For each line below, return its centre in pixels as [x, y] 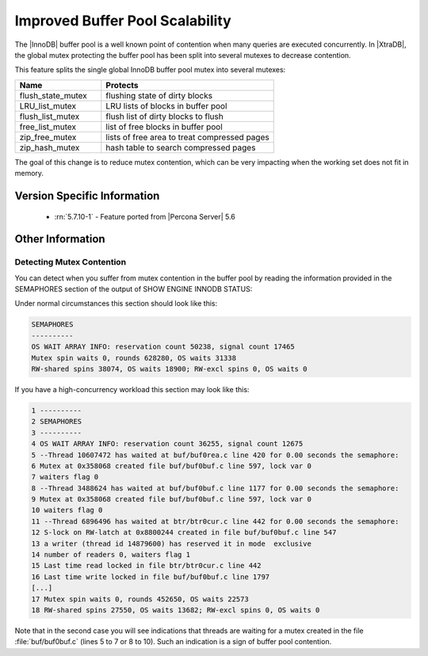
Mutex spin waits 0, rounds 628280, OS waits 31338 [134, 358]
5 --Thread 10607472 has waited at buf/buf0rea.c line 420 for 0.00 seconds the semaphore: [215, 455]
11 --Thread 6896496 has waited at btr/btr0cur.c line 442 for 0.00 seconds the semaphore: [215, 521]
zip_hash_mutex [50, 147]
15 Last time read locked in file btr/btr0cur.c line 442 [146, 566]
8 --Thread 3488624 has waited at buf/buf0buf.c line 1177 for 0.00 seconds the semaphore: [215, 488]
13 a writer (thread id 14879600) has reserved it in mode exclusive [172, 543]
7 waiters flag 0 [65, 477]
